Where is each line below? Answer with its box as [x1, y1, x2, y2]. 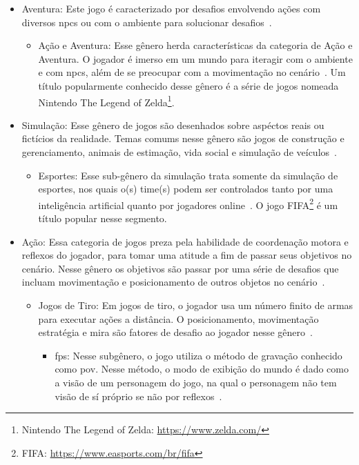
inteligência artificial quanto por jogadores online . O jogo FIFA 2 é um [38, 195, 338, 212]
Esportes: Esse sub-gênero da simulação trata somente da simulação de [38, 168, 338, 182]
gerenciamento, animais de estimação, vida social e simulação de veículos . [21, 145, 337, 159]
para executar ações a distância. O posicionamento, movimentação [38, 311, 319, 326]
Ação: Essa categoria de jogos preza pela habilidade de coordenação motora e [21, 234, 349, 248]
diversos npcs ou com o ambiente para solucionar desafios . [21, 14, 272, 29]
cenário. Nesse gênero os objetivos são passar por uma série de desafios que [21, 261, 339, 275]
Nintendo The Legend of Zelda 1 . [38, 92, 175, 109]
